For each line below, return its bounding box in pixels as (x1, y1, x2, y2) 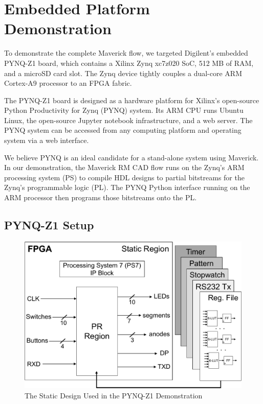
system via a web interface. (4, 135, 89, 146)
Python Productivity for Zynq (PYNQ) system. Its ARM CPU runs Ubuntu (4, 105, 244, 115)
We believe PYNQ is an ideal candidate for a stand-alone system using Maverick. (4, 152, 259, 162)
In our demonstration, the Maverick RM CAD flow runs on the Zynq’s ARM (4, 162, 245, 173)
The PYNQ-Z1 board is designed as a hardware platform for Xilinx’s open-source (4, 94, 259, 105)
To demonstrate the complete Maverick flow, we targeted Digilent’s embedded (4, 47, 248, 58)
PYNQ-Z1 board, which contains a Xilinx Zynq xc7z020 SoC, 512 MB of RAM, (4, 57, 254, 68)
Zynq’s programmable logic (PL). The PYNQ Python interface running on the (4, 182, 250, 193)
